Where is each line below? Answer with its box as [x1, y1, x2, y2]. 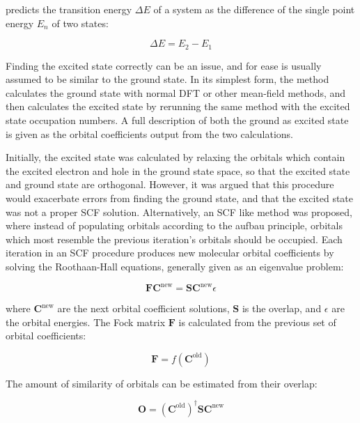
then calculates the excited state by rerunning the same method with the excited [6, 99, 350, 114]
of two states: [52, 15, 109, 30]
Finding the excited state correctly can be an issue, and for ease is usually [6, 58, 322, 72]
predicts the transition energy [6, 2, 132, 16]
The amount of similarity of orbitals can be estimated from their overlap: [6, 376, 318, 390]
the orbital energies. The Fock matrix [6, 314, 166, 329]
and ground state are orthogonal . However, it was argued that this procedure [6, 177, 334, 192]
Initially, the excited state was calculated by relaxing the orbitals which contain [6, 150, 345, 164]
